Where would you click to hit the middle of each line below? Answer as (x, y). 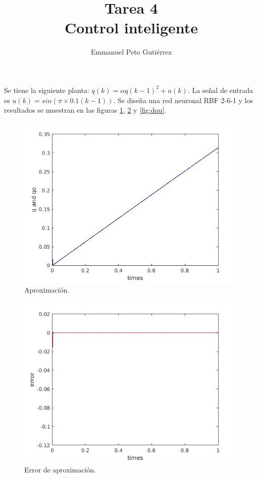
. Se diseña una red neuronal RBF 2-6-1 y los (183, 100)
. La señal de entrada (220, 90)
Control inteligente (131, 28)
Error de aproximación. (60, 470)
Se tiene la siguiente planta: (47, 90)
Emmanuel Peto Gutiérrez (131, 52)
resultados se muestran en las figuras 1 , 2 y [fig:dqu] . (85, 110)
